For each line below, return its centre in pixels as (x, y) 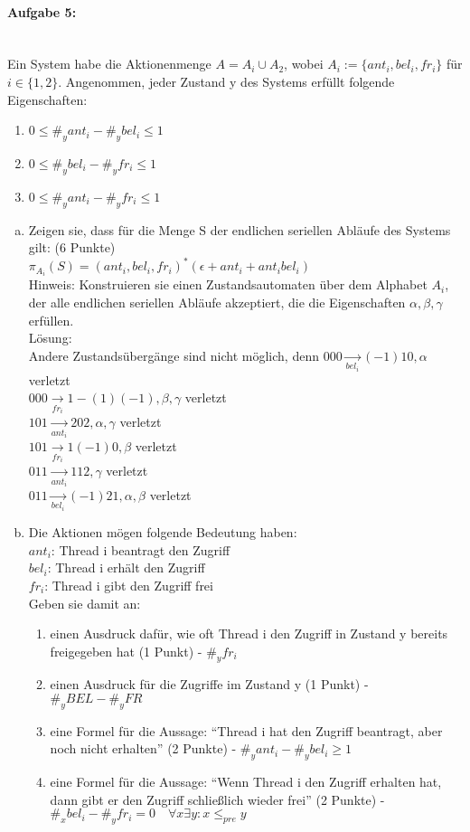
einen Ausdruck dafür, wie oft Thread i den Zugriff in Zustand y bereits (249, 633)
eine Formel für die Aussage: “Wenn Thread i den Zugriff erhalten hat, (246, 782)
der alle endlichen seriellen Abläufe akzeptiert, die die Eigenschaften (217, 302)
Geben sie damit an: (85, 603)
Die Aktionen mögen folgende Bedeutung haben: (163, 532)
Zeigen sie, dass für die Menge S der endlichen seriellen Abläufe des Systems (240, 229)
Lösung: (50, 338)
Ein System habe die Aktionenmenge (109, 64)
